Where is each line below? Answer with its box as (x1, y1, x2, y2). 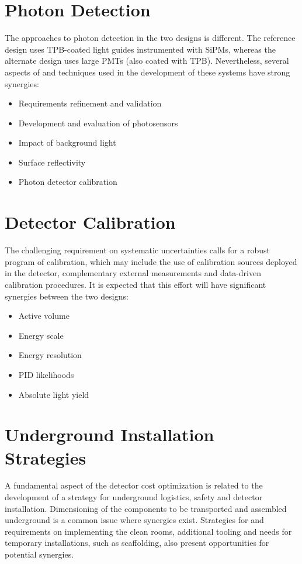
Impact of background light (18, 136, 116, 149)
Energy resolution (18, 349, 82, 361)
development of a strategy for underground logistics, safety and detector (5, 491, 263, 503)
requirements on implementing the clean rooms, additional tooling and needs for (5, 525, 292, 537)
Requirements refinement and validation (18, 97, 162, 109)
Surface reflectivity (18, 156, 86, 168)
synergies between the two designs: (5, 290, 129, 302)
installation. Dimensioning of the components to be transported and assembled (5, 502, 287, 514)
